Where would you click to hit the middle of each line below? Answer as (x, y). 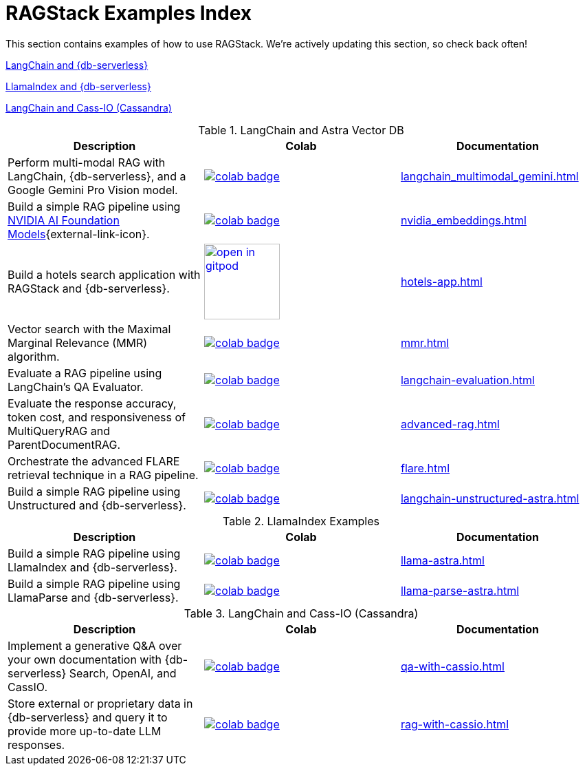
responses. (36, 744)
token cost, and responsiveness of (97, 417)
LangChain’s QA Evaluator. (76, 387)
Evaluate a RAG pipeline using (85, 373)
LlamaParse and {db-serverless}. (93, 597)
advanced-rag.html (450, 424)
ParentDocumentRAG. (64, 444)
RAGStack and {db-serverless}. (89, 288)
